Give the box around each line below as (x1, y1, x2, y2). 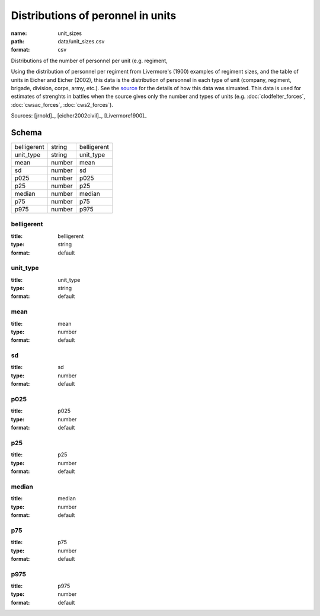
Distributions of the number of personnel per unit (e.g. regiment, (11, 57, 168, 64)
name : (11, 30, 27, 37)
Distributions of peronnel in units (11, 9, 177, 22)
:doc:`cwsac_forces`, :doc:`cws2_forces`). (11, 101, 114, 108)
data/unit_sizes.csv (57, 37, 105, 45)
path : (11, 37, 25, 45)
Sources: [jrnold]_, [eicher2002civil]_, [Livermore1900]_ (11, 112, 147, 119)
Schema (11, 128, 43, 138)
